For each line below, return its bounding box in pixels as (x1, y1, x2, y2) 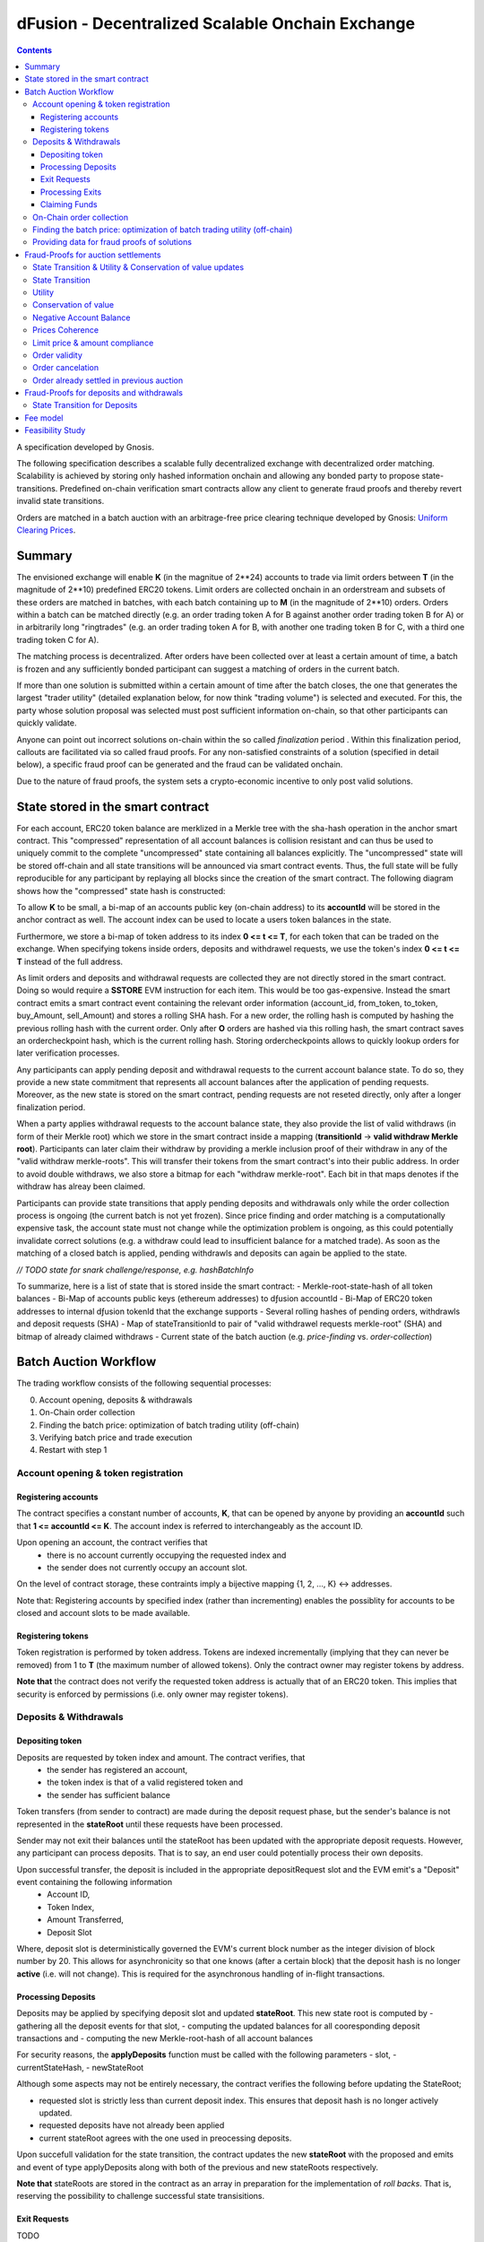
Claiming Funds (40, 199, 98, 210)
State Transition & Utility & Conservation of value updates (32, 262, 245, 273)
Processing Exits (40, 187, 102, 197)
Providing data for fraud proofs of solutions (32, 237, 193, 248)
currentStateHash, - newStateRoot (16, 2062, 144, 2073)
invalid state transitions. (16, 496, 105, 507)
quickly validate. (16, 717, 77, 728)
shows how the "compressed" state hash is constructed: (16, 885, 226, 896)
